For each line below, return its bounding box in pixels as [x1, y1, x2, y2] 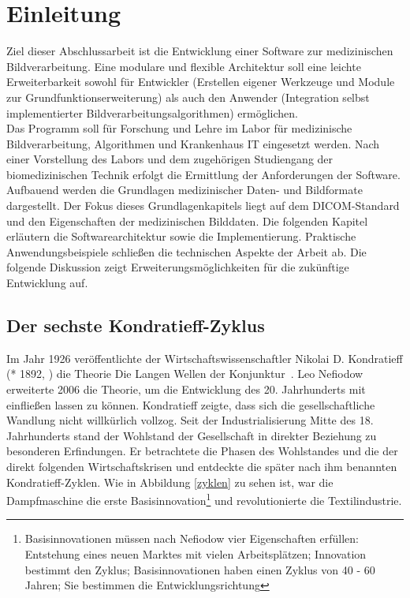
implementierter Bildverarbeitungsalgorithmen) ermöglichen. [6, 104, 298, 121]
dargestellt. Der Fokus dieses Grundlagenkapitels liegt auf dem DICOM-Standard [6, 197, 400, 214]
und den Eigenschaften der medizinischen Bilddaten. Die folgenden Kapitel [6, 212, 368, 229]
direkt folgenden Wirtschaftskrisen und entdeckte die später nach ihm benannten [6, 458, 397, 474]
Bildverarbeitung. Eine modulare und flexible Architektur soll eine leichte [6, 58, 361, 74]
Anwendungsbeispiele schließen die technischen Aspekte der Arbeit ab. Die [6, 243, 367, 260]
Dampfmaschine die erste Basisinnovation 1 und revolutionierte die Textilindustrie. [6, 490, 402, 508]
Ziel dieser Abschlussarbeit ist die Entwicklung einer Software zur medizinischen [6, 43, 393, 59]
